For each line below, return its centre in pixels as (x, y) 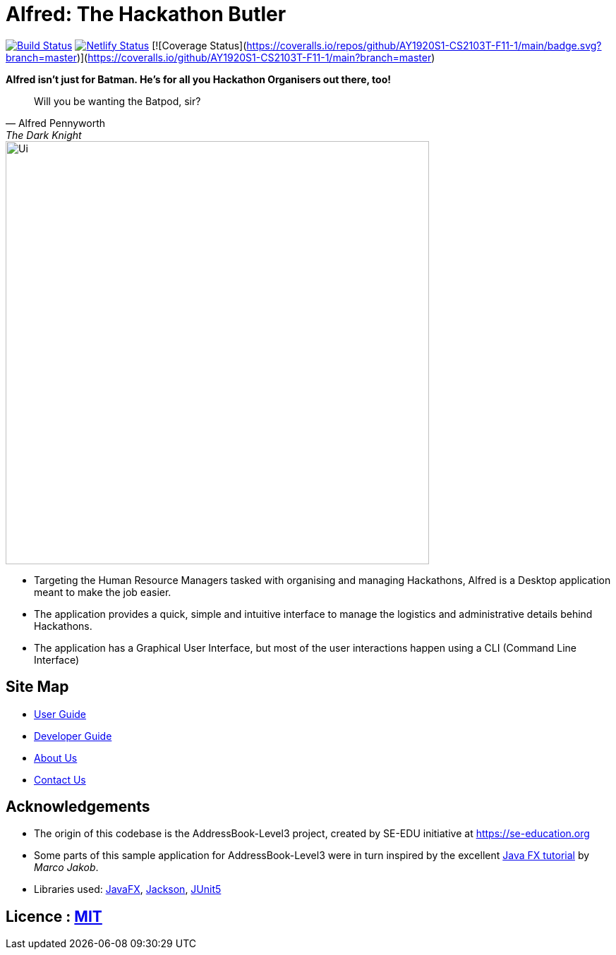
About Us (56, 758)
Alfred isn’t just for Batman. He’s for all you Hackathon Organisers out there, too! (198, 79)
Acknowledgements (78, 807)
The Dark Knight (44, 135)
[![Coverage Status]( (199, 45)
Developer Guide (73, 736)
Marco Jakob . (66, 868)
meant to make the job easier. (103, 592)
